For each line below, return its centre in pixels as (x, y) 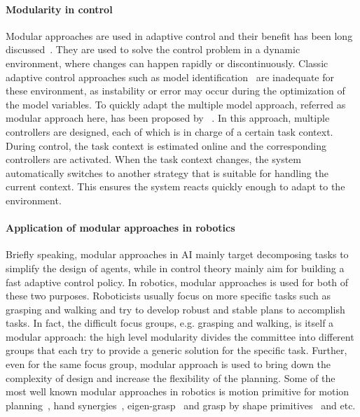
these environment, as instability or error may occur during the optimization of (175, 91)
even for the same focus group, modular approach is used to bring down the (168, 364)
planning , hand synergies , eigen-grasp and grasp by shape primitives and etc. (181, 405)
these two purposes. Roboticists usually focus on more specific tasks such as (168, 296)
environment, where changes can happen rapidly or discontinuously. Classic (167, 63)
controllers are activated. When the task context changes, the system (154, 159)
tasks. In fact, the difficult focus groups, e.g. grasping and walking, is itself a (170, 323)
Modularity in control (59, 9)
